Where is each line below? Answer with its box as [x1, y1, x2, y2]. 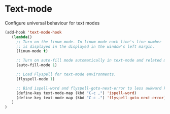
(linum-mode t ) [16, 49, 49, 54]
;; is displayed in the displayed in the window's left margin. [16, 44, 155, 49]
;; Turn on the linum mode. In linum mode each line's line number [16, 39, 162, 44]
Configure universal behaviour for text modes [5, 20, 100, 26]
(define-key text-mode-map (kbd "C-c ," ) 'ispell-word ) [16, 90, 137, 96]
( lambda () [11, 34, 32, 40]
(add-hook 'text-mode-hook [5, 30, 62, 35]
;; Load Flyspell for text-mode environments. [16, 72, 116, 77]
